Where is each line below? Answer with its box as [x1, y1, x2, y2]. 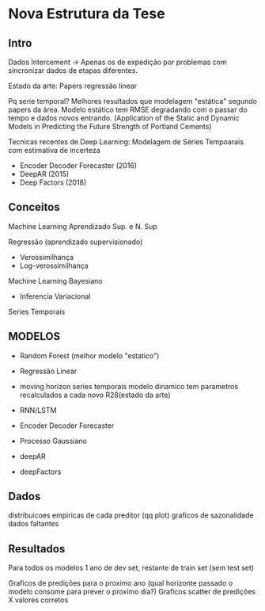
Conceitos [8, 200, 61, 214]
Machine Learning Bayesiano [8, 276, 103, 285]
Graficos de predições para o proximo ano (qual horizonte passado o [8, 579, 233, 588]
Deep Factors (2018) [19, 178, 87, 187]
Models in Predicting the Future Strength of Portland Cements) [8, 122, 212, 131]
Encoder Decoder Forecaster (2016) [19, 161, 137, 170]
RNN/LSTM [19, 405, 57, 414]
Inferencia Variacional [19, 291, 91, 301]
